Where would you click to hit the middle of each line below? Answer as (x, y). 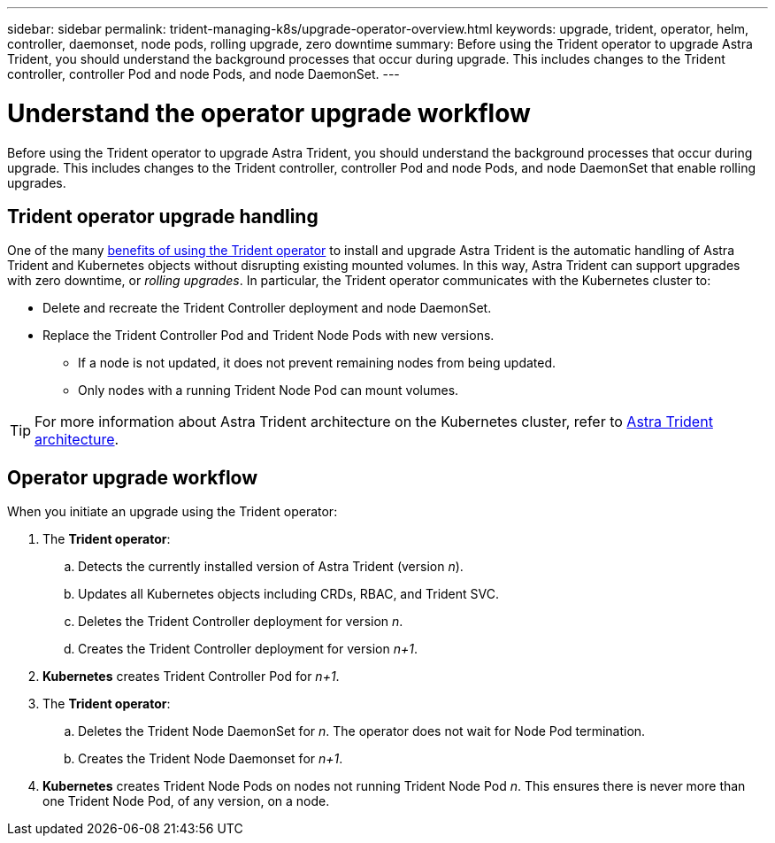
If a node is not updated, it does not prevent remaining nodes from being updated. (317, 363)
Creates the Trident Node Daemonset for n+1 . (211, 759)
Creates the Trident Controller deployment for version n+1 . (248, 649)
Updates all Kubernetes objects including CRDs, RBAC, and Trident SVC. (288, 594)
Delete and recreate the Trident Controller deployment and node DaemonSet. (267, 308)
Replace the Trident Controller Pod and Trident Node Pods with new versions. (269, 336)
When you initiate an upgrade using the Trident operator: (173, 512)
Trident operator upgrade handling (163, 216)
